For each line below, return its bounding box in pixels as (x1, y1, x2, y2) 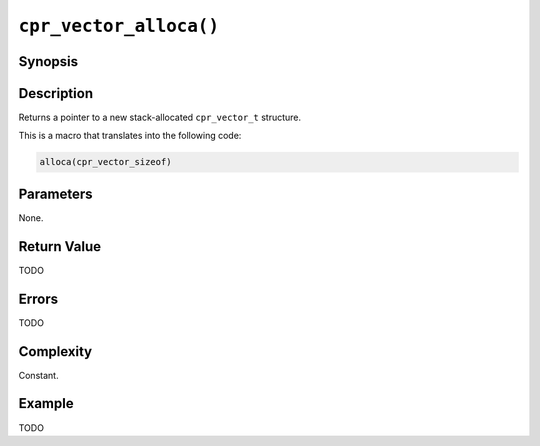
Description (18, 85, 94, 102)
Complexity (18, 343, 93, 360)
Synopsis (18, 53, 79, 70)
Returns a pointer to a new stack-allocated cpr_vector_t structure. (18, 111, 302, 124)
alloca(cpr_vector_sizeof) (39, 156, 172, 168)
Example (18, 395, 74, 412)
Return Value (18, 238, 102, 255)
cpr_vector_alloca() (18, 15, 220, 37)
